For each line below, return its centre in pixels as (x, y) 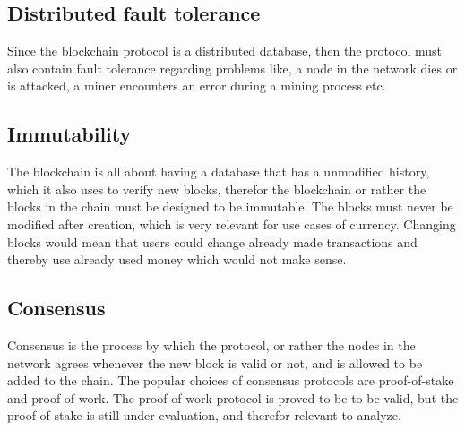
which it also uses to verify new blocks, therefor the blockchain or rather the (217, 189)
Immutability (69, 134)
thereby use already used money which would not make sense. (177, 259)
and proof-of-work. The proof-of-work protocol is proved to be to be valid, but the (233, 397)
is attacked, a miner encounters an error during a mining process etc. (197, 86)
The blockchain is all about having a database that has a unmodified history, (219, 172)
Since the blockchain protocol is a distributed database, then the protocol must (225, 51)
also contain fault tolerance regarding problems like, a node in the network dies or (232, 68)
